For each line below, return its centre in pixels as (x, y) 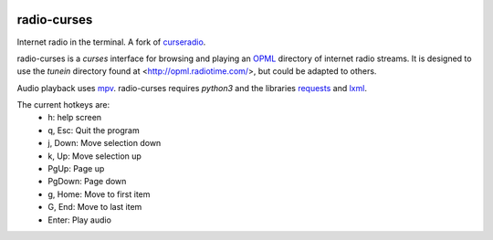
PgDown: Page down (87, 182)
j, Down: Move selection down (105, 143)
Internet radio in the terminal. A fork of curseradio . (111, 42)
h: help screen (75, 118)
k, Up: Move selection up (94, 156)
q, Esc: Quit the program (94, 130)
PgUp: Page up (76, 169)
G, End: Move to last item (95, 207)
